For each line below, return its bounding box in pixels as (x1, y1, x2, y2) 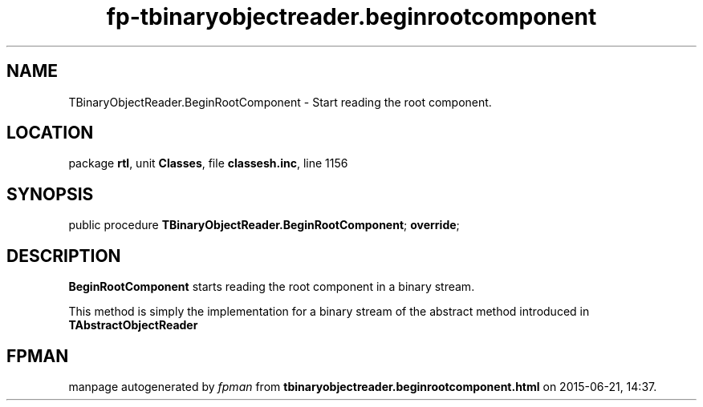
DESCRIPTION (6, 245, 121, 266)
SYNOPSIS (6, 183, 94, 204)
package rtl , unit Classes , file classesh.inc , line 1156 (68, 156, 348, 171)
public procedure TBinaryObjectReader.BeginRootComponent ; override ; (68, 218, 460, 232)
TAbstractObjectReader (68, 318, 198, 332)
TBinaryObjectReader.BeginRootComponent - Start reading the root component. (68, 95, 492, 109)
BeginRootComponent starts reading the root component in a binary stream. (68, 280, 475, 294)
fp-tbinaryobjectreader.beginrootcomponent (106, 3, 597, 30)
